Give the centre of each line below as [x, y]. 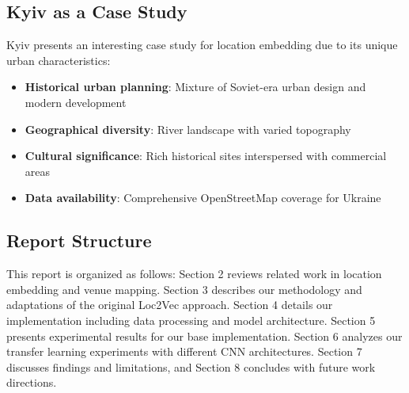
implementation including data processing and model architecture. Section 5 [191, 320]
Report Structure [79, 240]
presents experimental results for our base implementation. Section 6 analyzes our [204, 336]
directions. [32, 382]
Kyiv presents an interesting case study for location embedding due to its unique [202, 45]
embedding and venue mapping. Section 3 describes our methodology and [184, 289]
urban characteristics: [59, 60]
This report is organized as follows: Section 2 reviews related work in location [194, 274]
